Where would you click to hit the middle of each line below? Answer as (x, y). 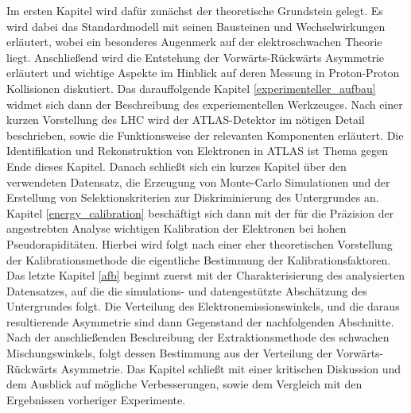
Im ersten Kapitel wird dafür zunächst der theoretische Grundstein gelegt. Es (195, 10)
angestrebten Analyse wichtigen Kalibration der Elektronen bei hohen (176, 228)
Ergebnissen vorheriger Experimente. (96, 399)
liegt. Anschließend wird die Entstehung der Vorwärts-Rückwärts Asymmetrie (196, 57)
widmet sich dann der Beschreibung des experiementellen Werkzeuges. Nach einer (205, 104)
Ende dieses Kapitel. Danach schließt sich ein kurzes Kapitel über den (176, 166)
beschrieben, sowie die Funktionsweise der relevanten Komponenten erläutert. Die (205, 135)
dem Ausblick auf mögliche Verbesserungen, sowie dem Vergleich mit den (184, 384)
